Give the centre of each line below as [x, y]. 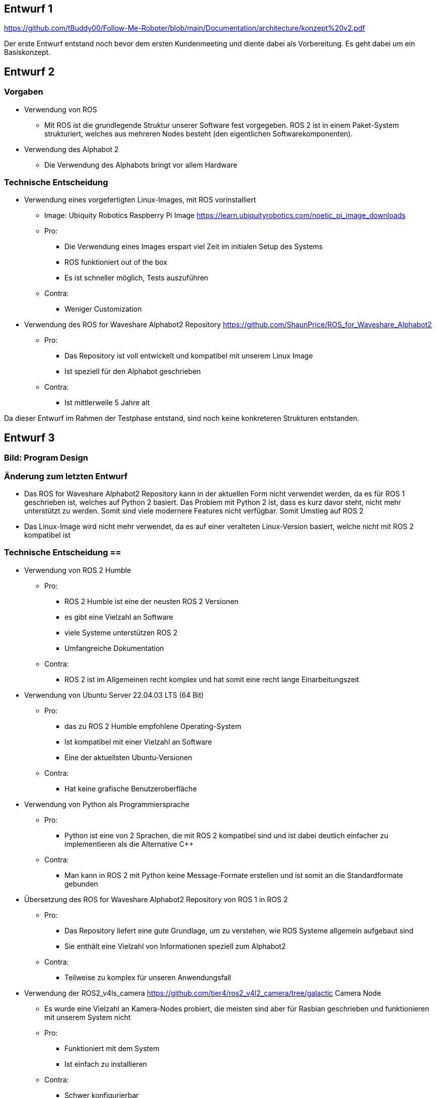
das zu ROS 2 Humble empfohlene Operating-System [153, 726]
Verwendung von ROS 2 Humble [78, 570]
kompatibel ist [47, 535]
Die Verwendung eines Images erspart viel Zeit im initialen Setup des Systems [194, 247]
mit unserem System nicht [88, 1017]
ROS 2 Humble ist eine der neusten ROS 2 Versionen [152, 601]
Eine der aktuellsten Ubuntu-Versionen [128, 757]
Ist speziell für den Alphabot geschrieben [133, 372]
